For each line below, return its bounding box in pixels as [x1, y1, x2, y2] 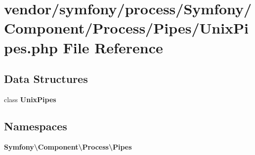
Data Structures [4, 71, 88, 86]
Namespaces [4, 118, 67, 133]
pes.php [4, 37, 58, 57]
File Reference [63, 37, 163, 57]
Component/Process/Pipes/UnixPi [4, 18, 249, 38]
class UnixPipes [4, 94, 56, 104]
